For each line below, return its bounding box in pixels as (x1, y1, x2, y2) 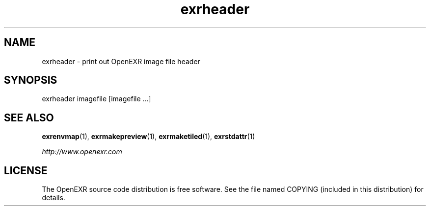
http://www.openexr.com (42, 147, 122, 156)
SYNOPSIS (4, 74, 57, 87)
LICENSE (4, 164, 48, 177)
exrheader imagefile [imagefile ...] (42, 94, 151, 103)
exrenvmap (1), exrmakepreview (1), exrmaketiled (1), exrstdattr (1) (42, 132, 255, 141)
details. (42, 193, 65, 202)
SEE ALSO (4, 111, 54, 124)
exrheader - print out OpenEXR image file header (42, 57, 200, 66)
